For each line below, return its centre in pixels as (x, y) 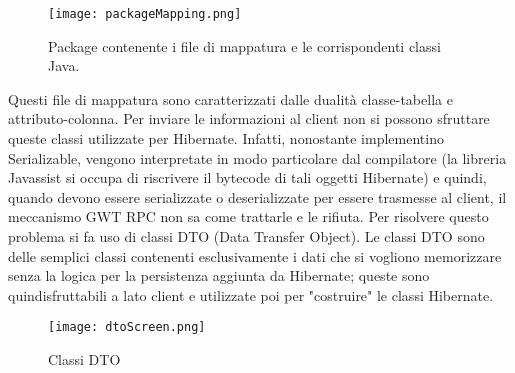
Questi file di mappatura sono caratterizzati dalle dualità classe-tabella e (230, 98)
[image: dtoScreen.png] (127, 327)
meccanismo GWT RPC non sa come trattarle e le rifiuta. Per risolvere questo (248, 216)
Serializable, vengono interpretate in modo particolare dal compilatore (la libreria (257, 157)
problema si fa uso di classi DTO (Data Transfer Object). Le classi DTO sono (246, 236)
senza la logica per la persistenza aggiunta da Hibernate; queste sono (219, 275)
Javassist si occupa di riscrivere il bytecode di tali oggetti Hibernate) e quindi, (247, 177)
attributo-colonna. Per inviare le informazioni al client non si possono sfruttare (249, 118)
